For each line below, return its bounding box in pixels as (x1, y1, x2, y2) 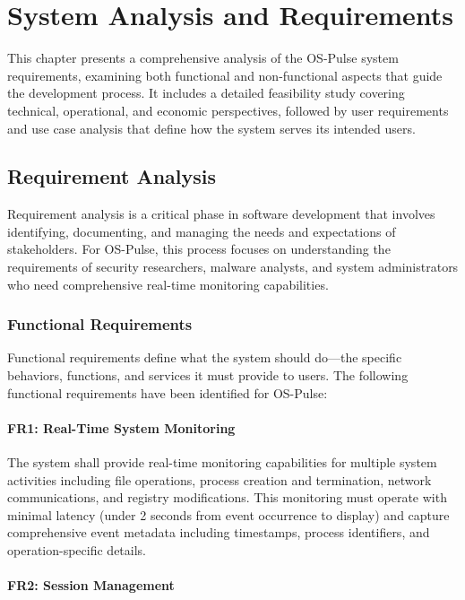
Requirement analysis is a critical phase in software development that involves (7, 204, 435, 223)
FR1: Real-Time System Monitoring (7, 418, 236, 437)
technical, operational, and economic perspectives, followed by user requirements (7, 100, 449, 119)
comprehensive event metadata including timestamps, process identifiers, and (7, 523, 430, 542)
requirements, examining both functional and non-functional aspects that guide (7, 65, 443, 84)
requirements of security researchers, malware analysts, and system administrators (7, 257, 459, 276)
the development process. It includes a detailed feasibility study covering (7, 83, 405, 102)
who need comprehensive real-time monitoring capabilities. (7, 274, 329, 293)
